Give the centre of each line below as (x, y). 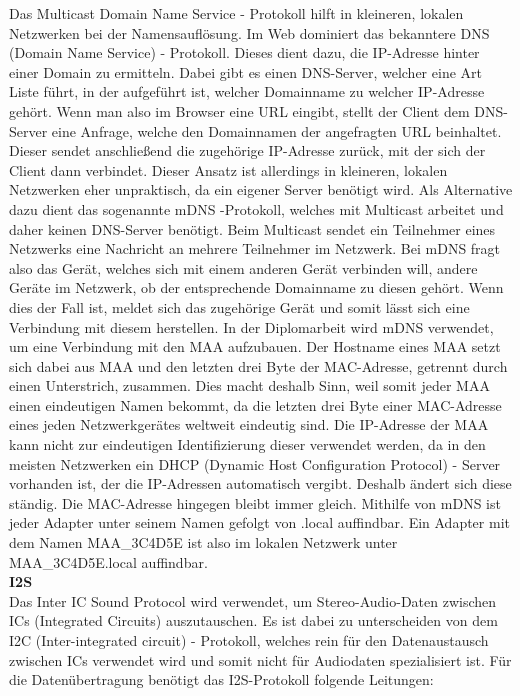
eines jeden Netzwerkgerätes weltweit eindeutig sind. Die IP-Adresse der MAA (249, 424)
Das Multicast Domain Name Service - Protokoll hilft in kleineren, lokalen (236, 13)
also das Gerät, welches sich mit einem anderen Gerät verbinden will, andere (243, 267)
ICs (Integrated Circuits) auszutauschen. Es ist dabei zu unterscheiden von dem (253, 620)
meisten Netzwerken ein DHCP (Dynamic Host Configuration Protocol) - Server (255, 463)
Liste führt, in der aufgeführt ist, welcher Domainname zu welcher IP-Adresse (247, 91)
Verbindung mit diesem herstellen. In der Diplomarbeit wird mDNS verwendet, (251, 326)
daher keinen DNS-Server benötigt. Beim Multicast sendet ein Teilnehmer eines (252, 228)
